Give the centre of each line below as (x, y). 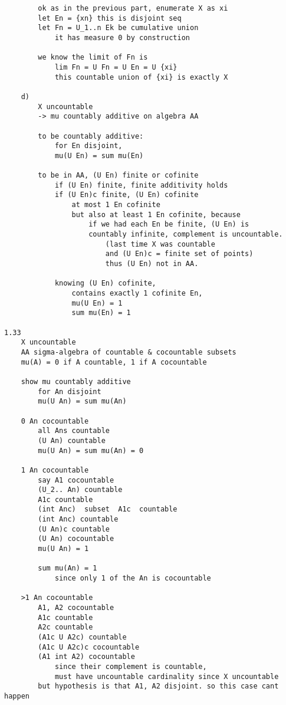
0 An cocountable (55, 421)
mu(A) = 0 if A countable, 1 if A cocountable (114, 362)
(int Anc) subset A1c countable (108, 509)
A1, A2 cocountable (76, 608)
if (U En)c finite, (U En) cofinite (126, 195)
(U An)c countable (74, 529)
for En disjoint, (88, 146)
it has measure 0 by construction (122, 37)
